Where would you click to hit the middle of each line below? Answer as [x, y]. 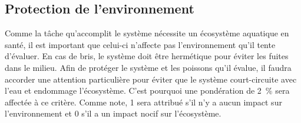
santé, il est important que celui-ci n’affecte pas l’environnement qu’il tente [140, 44]
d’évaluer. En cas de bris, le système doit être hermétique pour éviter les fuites [147, 56]
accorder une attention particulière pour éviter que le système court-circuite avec [151, 79]
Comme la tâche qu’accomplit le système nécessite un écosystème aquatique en [147, 33]
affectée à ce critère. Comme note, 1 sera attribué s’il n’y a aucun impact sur [143, 102]
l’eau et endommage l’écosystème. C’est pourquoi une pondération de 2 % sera [147, 90]
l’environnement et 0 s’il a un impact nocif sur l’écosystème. [113, 113]
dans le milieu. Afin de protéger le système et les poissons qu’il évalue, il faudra [148, 67]
